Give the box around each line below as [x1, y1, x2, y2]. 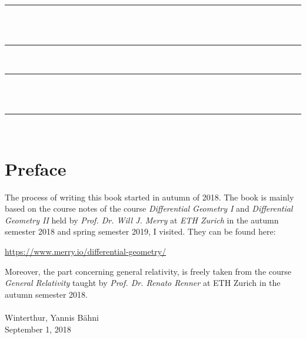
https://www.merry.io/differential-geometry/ [5, 245, 167, 258]
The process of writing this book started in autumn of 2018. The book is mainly [5, 190, 294, 203]
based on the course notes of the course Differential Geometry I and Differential [5, 202, 293, 215]
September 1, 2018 [5, 322, 71, 335]
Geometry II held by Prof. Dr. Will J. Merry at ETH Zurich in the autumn [5, 213, 279, 226]
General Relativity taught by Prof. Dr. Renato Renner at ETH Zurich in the [5, 277, 281, 289]
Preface [5, 156, 66, 180]
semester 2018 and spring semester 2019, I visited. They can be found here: [5, 225, 276, 238]
